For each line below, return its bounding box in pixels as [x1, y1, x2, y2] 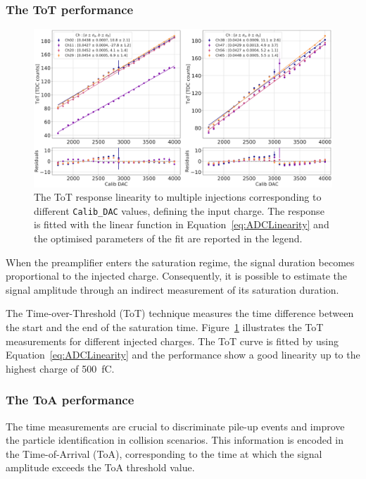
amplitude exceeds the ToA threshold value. [6, 460, 195, 475]
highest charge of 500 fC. [6, 361, 115, 375]
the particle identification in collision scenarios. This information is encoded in [6, 433, 344, 447]
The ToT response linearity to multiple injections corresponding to [34, 189, 322, 204]
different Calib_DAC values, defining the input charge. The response [34, 203, 324, 218]
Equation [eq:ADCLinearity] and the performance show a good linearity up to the [6, 347, 360, 362]
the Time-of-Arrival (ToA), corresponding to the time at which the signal [6, 446, 322, 461]
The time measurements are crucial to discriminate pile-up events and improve [6, 418, 345, 433]
